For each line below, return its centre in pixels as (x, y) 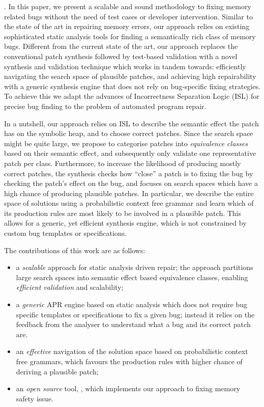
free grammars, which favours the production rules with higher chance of (129, 361)
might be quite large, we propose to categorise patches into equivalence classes (126, 143)
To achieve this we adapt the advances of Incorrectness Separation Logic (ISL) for (132, 96)
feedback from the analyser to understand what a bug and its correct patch (133, 324)
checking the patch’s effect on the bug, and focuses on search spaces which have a (131, 183)
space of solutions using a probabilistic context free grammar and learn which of (129, 203)
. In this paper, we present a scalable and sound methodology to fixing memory (128, 6)
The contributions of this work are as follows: (75, 250)
